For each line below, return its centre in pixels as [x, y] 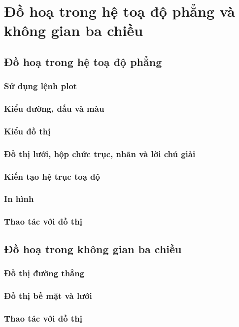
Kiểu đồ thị [27, 131]
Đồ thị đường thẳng [44, 273]
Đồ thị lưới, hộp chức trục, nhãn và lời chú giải [100, 153]
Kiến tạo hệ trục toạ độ [52, 176]
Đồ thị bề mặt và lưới [48, 295]
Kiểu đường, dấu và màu [54, 109]
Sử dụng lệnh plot [41, 86]
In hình [19, 199]
